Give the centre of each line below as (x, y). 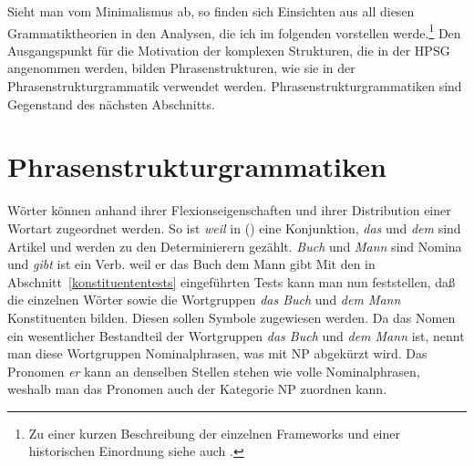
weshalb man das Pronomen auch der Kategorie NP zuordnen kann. (197, 389)
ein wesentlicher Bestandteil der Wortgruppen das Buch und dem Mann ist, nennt (236, 335)
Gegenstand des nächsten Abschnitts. (111, 104)
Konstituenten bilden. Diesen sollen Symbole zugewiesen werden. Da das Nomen (232, 317)
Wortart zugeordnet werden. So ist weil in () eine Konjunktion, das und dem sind (234, 228)
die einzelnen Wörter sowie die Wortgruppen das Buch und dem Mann (204, 300)
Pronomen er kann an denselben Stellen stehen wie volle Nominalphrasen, (214, 371)
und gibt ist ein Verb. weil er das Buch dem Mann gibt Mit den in (191, 264)
